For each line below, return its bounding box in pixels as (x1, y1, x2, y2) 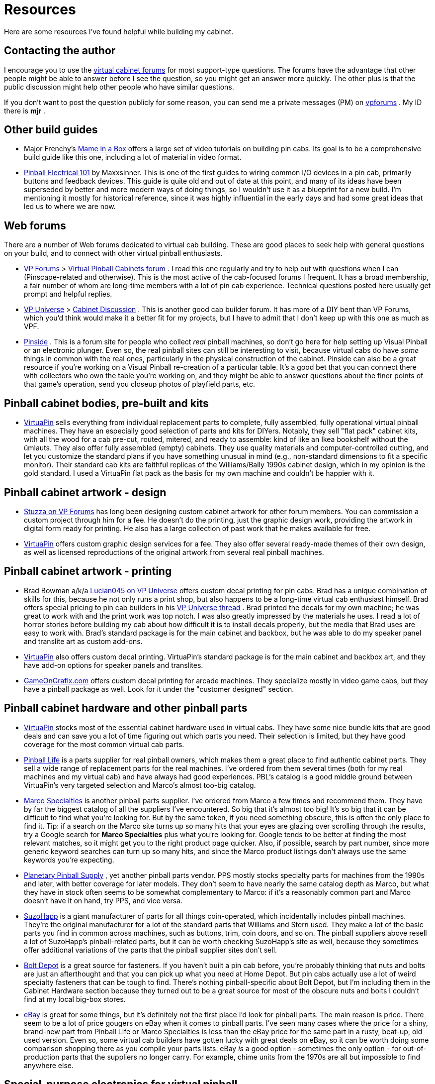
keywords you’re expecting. (24, 855, 114, 864)
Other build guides (4, 123, 98, 136)
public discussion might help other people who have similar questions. (4, 82, 234, 91)
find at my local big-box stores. (24, 994, 126, 1003)
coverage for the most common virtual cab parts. (24, 740, 184, 749)
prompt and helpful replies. (24, 290, 112, 299)
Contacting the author (4, 44, 116, 57)
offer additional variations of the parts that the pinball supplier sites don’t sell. (24, 945, 277, 954)
